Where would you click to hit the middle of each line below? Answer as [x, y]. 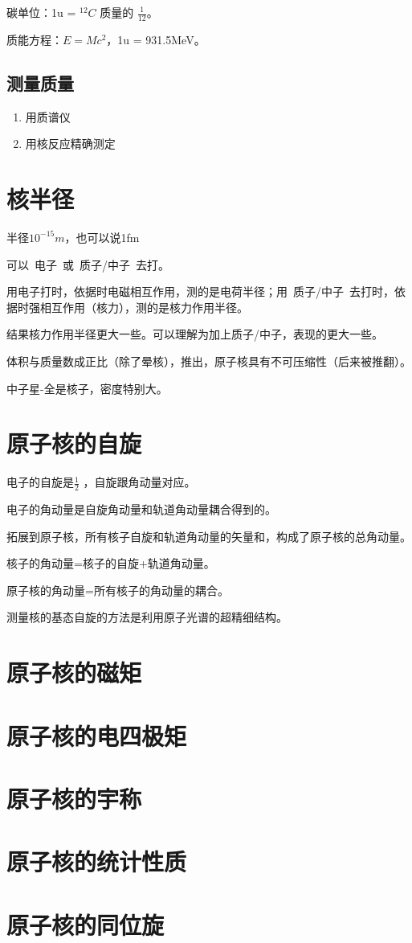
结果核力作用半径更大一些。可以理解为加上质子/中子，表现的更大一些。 [195, 334]
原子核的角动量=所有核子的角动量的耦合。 [118, 590]
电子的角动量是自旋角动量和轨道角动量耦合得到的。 [141, 509]
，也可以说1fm [102, 237]
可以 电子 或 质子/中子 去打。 [88, 264]
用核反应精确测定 [70, 143]
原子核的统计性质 [97, 861]
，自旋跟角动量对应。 [139, 482]
